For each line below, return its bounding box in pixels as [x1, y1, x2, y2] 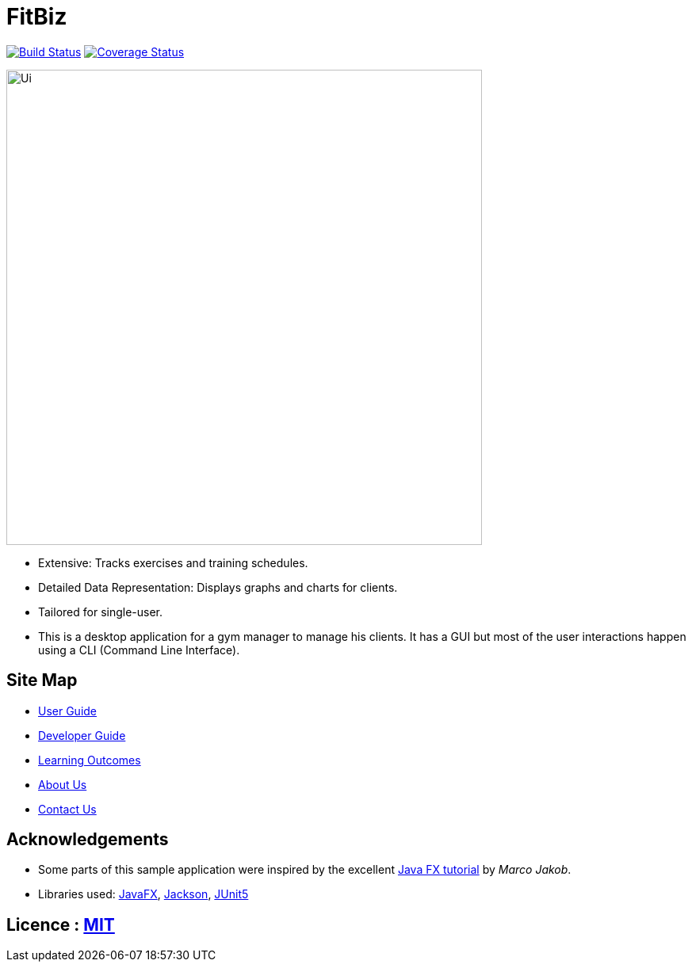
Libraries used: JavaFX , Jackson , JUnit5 [38, 887, 249, 901]
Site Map [6, 670, 78, 691]
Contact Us [38, 802, 97, 816]
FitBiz [6, 3, 67, 30]
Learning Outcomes [38, 753, 141, 767]
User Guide [38, 703, 97, 718]
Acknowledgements [6, 829, 169, 850]
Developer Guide [38, 728, 126, 742]
